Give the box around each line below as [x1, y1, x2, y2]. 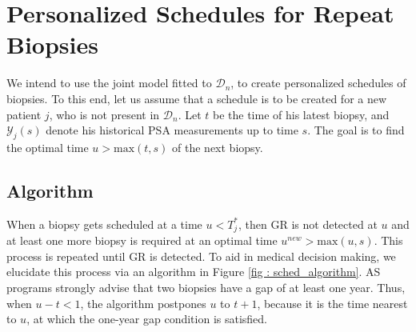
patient [6, 106, 42, 122]
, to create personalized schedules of [230, 74, 406, 91]
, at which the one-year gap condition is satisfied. [26, 310, 267, 327]
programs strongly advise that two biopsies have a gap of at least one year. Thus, [6, 278, 406, 295]
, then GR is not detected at [238, 215, 378, 232]
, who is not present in [49, 106, 160, 122]
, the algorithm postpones [80, 294, 206, 311]
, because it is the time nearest [257, 294, 408, 311]
